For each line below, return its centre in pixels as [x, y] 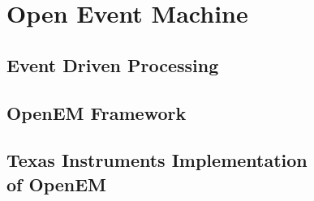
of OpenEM [57, 184]
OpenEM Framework [97, 112]
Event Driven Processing [113, 64]
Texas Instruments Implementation [157, 160]
